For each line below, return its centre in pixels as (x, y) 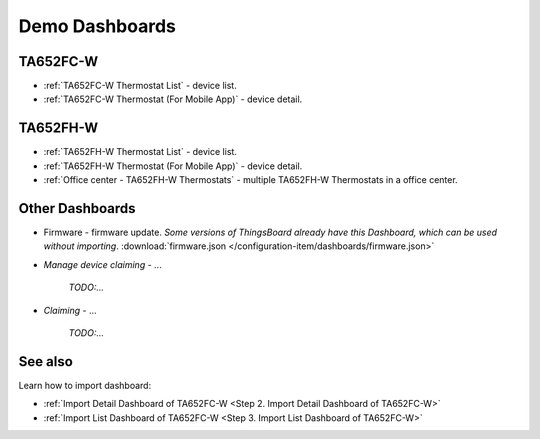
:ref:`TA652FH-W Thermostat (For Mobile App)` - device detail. (173, 166)
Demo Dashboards (97, 26)
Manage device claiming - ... (102, 264)
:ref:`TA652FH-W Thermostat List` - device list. (140, 152)
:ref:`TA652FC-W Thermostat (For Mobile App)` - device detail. (173, 99)
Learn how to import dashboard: (85, 385)
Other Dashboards (77, 208)
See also (46, 361)
